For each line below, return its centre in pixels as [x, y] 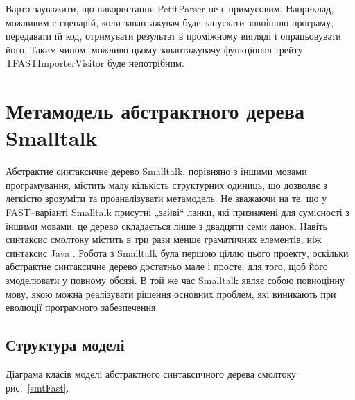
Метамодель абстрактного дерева [155, 111]
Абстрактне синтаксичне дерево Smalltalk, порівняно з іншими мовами [156, 171]
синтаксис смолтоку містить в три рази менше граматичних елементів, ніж [164, 239]
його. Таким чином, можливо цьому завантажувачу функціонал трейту [154, 49]
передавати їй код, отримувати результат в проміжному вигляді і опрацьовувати [173, 36]
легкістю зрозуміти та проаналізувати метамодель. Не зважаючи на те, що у [166, 198]
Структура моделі [65, 345]
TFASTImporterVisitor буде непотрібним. [95, 63]
